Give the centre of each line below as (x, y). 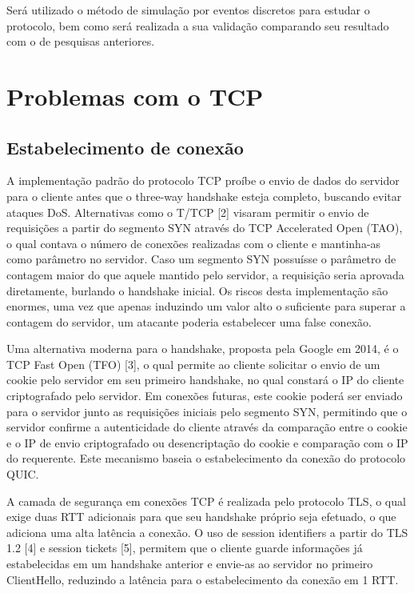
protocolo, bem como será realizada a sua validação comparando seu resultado (198, 25)
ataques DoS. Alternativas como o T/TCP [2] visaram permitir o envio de (188, 212)
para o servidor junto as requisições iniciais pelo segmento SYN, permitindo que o (207, 411)
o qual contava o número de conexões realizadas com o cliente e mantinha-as (194, 243)
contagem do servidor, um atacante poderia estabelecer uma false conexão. (189, 321)
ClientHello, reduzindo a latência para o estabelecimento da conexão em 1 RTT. (203, 579)
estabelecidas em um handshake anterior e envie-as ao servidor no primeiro (190, 564)
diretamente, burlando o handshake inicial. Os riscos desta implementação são (197, 290)
